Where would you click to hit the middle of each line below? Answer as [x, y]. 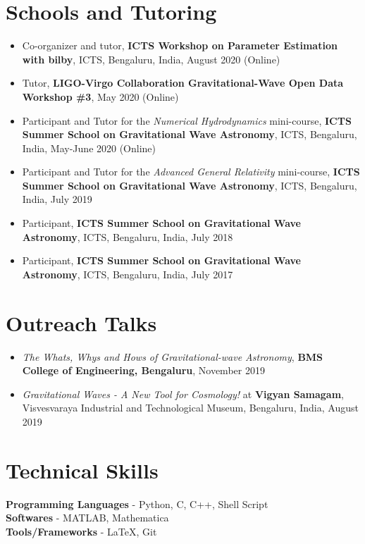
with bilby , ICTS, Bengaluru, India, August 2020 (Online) [151, 59]
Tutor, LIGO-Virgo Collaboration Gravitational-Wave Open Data [183, 83]
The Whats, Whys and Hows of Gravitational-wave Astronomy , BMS [173, 356]
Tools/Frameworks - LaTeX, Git [81, 531]
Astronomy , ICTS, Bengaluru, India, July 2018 [128, 236]
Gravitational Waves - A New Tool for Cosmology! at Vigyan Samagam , [183, 394]
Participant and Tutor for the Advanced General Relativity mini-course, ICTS [191, 172]
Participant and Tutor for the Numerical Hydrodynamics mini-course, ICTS [187, 120]
